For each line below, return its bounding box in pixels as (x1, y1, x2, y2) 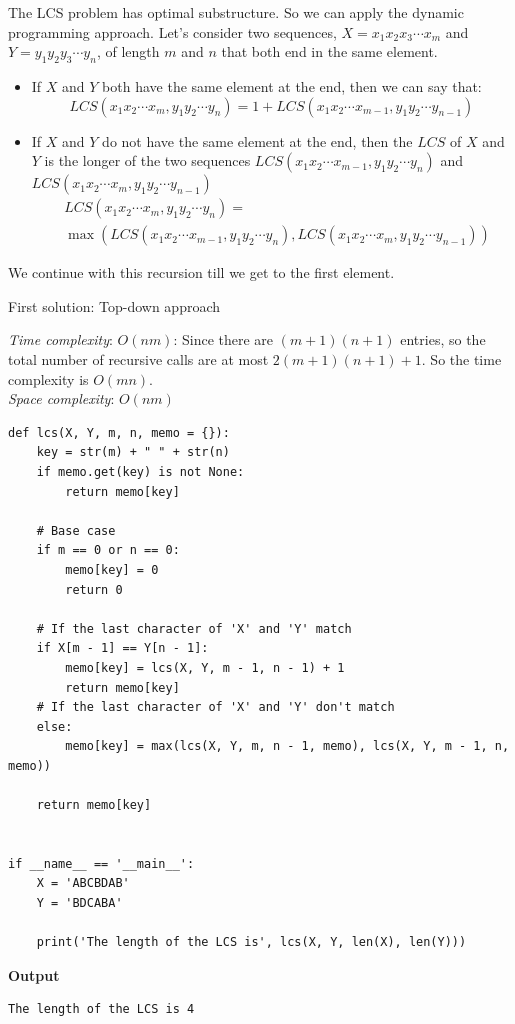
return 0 (65, 582, 123, 597)
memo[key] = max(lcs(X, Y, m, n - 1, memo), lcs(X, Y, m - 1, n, (65, 739, 510, 754)
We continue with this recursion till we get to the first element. (8, 262, 395, 283)
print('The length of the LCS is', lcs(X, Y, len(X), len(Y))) (36, 935, 467, 950)
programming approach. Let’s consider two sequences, (8, 21, 337, 42)
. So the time (421, 349, 502, 370)
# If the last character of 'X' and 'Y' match (36, 621, 352, 636)
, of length (96, 41, 160, 62)
